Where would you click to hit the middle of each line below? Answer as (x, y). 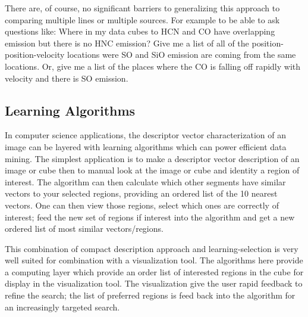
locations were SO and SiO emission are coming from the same (182, 55)
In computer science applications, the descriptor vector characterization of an (145, 135)
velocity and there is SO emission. (67, 78)
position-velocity (35, 55)
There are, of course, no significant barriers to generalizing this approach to (142, 8)
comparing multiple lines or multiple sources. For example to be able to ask (142, 19)
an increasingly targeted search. (62, 307)
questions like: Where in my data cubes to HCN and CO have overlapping (140, 31)
